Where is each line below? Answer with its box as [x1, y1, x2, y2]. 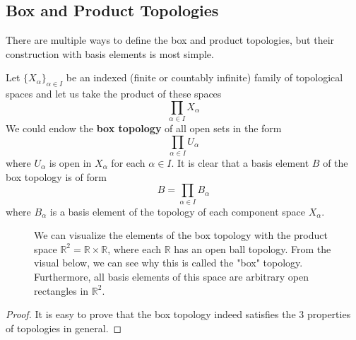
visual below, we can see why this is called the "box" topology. [34, 255, 303, 270]
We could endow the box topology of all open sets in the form [6, 121, 282, 136]
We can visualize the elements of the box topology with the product [34, 228, 328, 242]
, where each [107, 241, 162, 256]
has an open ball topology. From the [174, 241, 331, 256]
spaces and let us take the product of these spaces [6, 86, 222, 101]
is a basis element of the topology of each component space [49, 204, 305, 218]
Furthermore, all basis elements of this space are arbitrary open [34, 269, 309, 283]
